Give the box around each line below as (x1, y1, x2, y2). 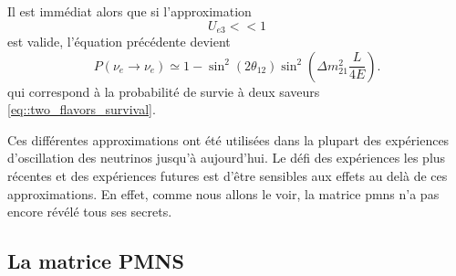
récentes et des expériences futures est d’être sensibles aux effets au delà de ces (7, 166, 448, 186)
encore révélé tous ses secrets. (7, 202, 172, 221)
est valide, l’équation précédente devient (7, 32, 231, 51)
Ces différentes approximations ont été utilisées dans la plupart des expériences (7, 130, 450, 149)
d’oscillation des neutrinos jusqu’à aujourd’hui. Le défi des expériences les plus (7, 148, 446, 167)
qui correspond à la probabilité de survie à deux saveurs (7, 81, 320, 101)
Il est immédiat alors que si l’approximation (7, 2, 252, 20)
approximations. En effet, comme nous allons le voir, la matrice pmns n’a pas (7, 184, 440, 203)
